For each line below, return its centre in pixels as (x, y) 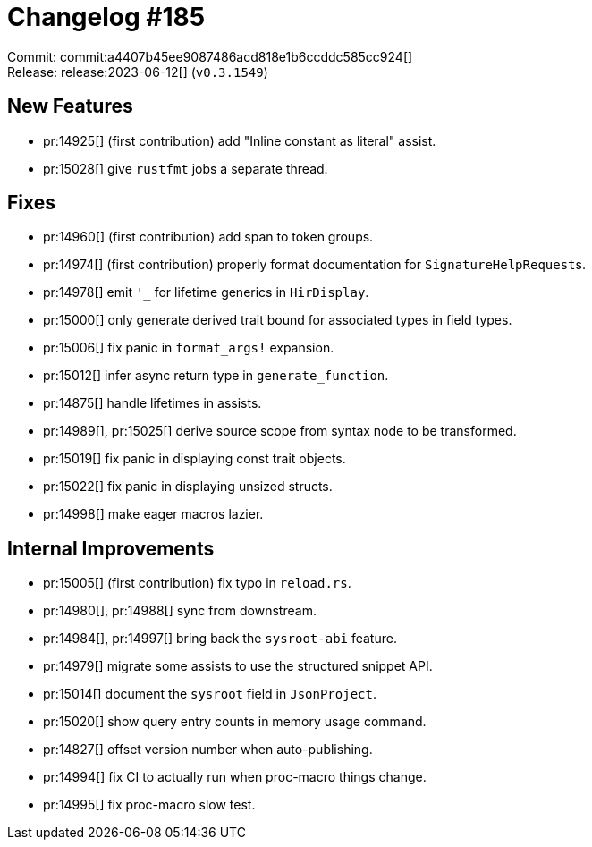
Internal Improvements (111, 548)
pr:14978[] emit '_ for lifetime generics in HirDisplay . (206, 292)
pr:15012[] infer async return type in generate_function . (216, 376)
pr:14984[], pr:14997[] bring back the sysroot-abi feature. (220, 639)
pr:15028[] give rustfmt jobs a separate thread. (186, 168)
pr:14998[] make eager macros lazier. (153, 514)
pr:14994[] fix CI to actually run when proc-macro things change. (235, 777)
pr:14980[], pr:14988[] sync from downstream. (180, 611)
